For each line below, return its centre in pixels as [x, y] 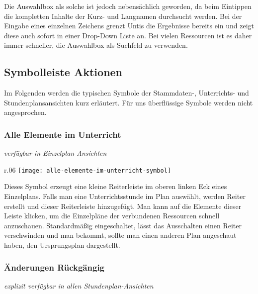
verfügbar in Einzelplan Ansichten [55, 153]
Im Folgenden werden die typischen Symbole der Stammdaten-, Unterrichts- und [127, 93]
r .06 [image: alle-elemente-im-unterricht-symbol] [87, 169]
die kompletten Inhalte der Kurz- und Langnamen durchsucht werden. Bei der [123, 16]
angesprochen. [25, 112]
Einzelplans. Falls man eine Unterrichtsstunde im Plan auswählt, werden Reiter [125, 196]
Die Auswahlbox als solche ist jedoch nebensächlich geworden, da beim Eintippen [128, 6]
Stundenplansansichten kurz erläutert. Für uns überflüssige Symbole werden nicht [129, 102]
